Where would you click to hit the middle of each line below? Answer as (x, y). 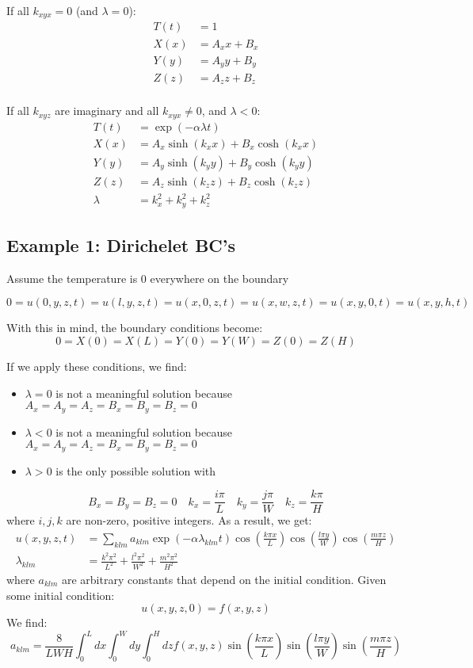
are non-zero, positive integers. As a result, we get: (189, 520)
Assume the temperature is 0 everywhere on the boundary (148, 278)
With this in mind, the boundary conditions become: (135, 328)
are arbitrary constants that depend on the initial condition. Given (224, 579)
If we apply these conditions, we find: (97, 366)
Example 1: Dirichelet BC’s (121, 245)
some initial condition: (61, 595)
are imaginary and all (107, 111)
